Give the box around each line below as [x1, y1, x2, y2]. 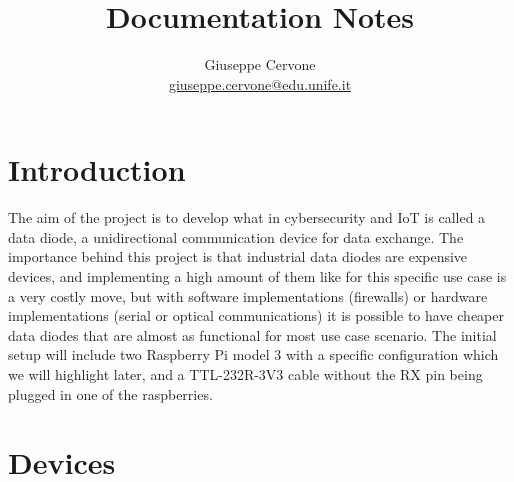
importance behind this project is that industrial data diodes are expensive [8, 246, 468, 267]
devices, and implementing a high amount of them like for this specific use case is [8, 266, 507, 287]
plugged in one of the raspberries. [8, 383, 213, 404]
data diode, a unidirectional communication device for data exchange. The [8, 226, 464, 247]
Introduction [8, 149, 186, 190]
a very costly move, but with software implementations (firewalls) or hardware [8, 285, 488, 306]
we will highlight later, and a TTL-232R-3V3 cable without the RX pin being [8, 364, 483, 384]
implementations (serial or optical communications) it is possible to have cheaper [8, 305, 504, 326]
